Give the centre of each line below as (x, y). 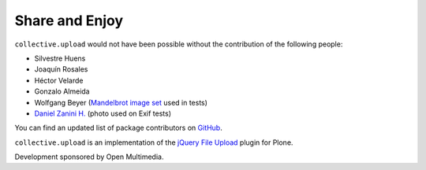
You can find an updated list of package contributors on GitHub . (118, 128)
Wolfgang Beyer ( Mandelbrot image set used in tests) (121, 102)
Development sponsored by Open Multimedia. (89, 157)
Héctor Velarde (59, 80)
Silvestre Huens (60, 58)
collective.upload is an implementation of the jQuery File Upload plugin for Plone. (154, 142)
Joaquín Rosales (61, 69)
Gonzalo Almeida (62, 91)
